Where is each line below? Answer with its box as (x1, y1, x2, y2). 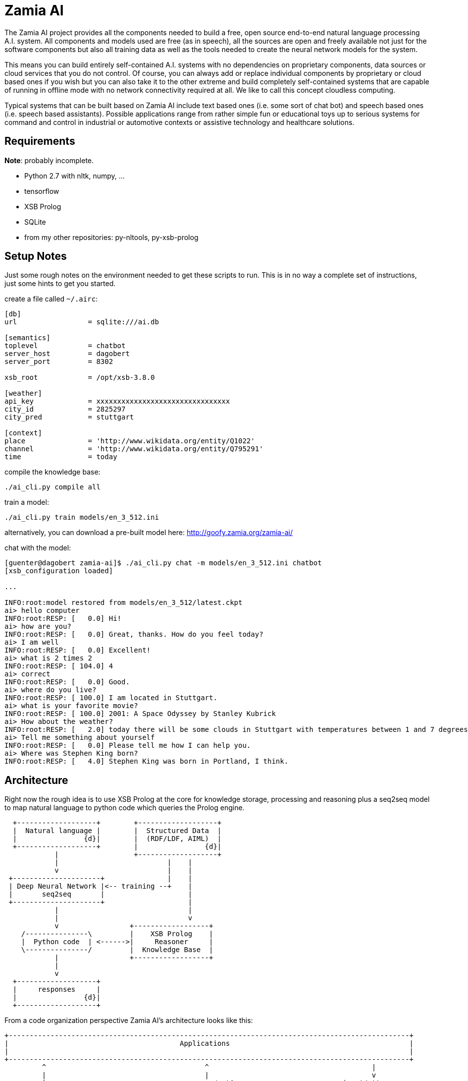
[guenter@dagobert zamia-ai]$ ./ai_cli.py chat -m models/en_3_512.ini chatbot (4, 559, 322, 567)
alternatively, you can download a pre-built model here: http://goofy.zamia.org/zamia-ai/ (4, 528, 293, 537)
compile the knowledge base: (4, 468, 101, 477)
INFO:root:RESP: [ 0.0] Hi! (4, 614, 122, 623)
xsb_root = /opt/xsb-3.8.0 (4, 373, 155, 382)
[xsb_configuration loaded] (4, 567, 113, 575)
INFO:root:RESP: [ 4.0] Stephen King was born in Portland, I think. (4, 757, 289, 766)
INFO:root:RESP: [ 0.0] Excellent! (4, 646, 151, 655)
